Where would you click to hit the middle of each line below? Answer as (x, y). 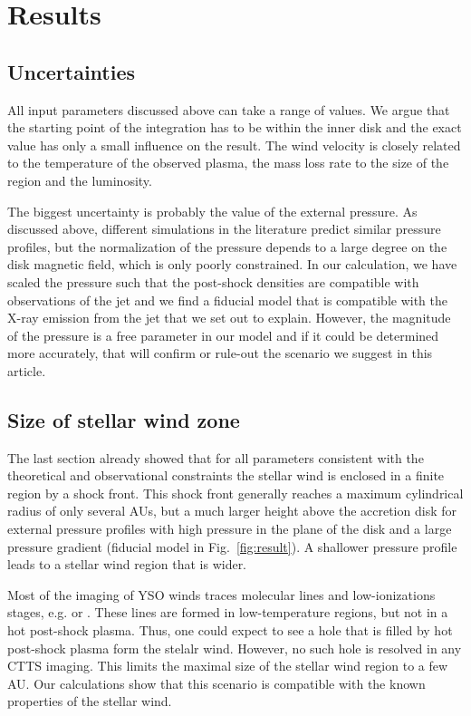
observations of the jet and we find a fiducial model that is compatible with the (227, 300)
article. (27, 370)
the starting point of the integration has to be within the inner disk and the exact (235, 127)
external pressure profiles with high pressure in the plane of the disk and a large (230, 529)
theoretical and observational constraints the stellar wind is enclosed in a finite (226, 475)
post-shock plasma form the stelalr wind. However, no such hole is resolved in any (235, 648)
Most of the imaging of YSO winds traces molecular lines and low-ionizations (221, 594)
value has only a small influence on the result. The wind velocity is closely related (234, 145)
